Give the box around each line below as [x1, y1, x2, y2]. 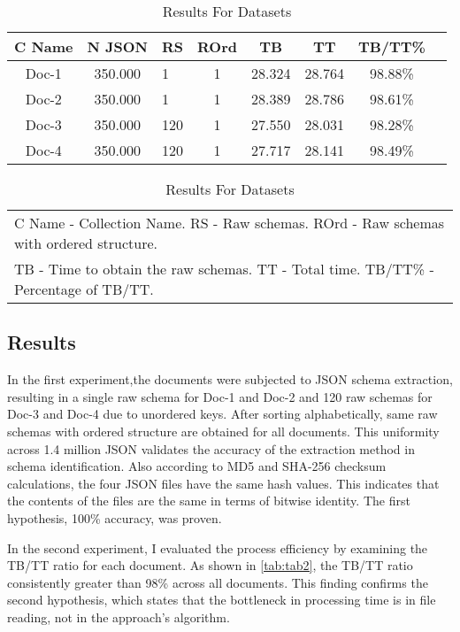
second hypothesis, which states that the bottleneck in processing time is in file [7, 590, 436, 609]
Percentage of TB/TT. [14, 279, 154, 299]
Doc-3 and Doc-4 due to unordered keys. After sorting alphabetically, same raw [7, 405, 438, 423]
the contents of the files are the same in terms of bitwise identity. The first [7, 491, 410, 510]
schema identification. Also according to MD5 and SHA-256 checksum [7, 457, 387, 475]
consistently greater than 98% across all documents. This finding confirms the [7, 573, 428, 591]
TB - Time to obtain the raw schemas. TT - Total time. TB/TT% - [14, 258, 434, 279]
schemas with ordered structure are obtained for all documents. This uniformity [7, 421, 440, 440]
